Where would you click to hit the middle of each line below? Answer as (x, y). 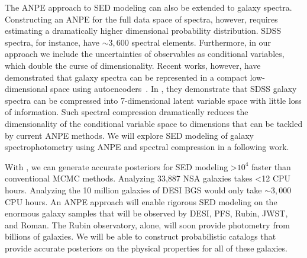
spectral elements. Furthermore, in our (201, 42)
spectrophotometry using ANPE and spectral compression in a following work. (147, 147)
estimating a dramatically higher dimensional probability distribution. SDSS (143, 31)
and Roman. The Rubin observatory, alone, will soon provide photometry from (147, 224)
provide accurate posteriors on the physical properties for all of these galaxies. (146, 248)
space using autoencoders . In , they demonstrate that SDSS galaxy (174, 89)
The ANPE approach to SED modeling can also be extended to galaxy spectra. (148, 7)
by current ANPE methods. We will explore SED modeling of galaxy (130, 135)
